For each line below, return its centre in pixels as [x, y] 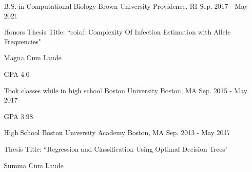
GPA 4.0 [17, 74]
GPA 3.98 [19, 116]
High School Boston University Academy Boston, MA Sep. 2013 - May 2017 [117, 132]
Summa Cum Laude [34, 165]
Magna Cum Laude [33, 58]
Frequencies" [22, 41]
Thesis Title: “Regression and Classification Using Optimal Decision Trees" [116, 148]
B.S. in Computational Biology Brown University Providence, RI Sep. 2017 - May [126, 6]
